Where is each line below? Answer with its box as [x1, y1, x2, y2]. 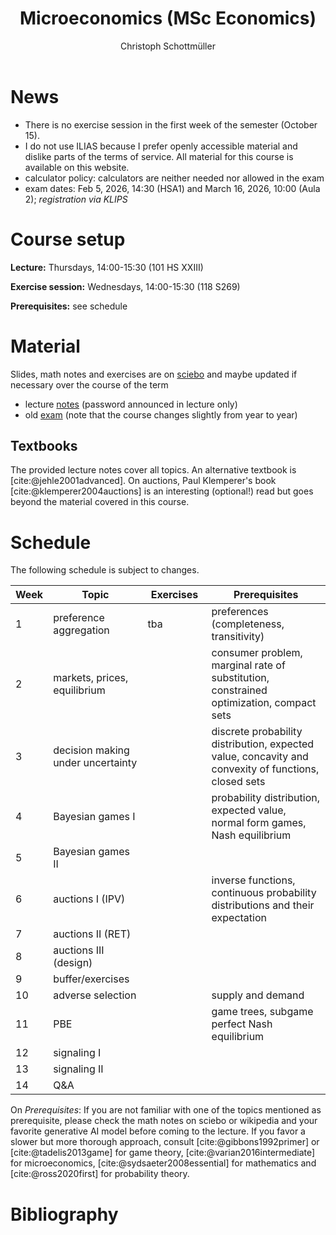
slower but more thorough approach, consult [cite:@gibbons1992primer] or [10, 1136, 320, 1148]
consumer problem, [211, 646, 303, 660]
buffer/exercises [53, 972, 130, 986]
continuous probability [211, 886, 317, 900]
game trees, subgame [211, 1005, 314, 1019]
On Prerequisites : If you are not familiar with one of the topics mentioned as [10, 1104, 322, 1116]
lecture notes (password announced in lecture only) [24, 398, 238, 410]
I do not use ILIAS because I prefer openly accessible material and [24, 140, 298, 152]
